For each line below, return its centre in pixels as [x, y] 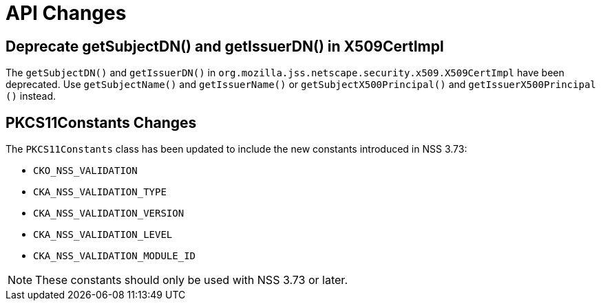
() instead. [31, 96]
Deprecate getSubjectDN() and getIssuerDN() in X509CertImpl [225, 46]
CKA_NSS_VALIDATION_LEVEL [103, 235]
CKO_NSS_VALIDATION [85, 171]
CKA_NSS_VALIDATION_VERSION [109, 214]
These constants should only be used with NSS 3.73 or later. [191, 280]
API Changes [66, 13]
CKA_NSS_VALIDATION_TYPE [100, 192]
